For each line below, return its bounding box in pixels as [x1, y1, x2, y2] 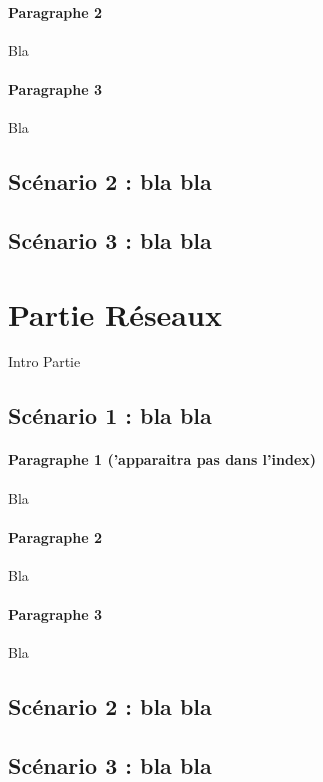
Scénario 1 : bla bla [8, 400, 212, 431]
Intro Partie [8, 351, 81, 372]
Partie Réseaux [8, 293, 222, 334]
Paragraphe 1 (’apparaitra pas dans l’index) [8, 449, 317, 470]
